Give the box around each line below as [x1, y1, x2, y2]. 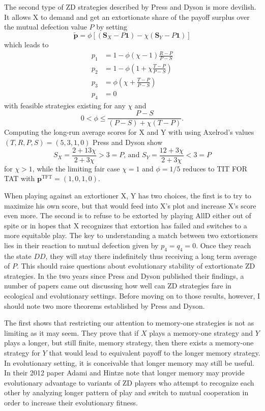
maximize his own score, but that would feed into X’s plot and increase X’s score [4, 200, 256, 211]
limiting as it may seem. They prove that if [4, 327, 139, 338]
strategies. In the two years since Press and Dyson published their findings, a [4, 270, 244, 281]
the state [4, 250, 32, 261]
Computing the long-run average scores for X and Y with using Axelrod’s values [4, 127, 254, 137]
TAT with [4, 173, 35, 184]
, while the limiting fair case [32, 163, 120, 173]
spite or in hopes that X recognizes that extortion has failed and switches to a [4, 220, 247, 230]
